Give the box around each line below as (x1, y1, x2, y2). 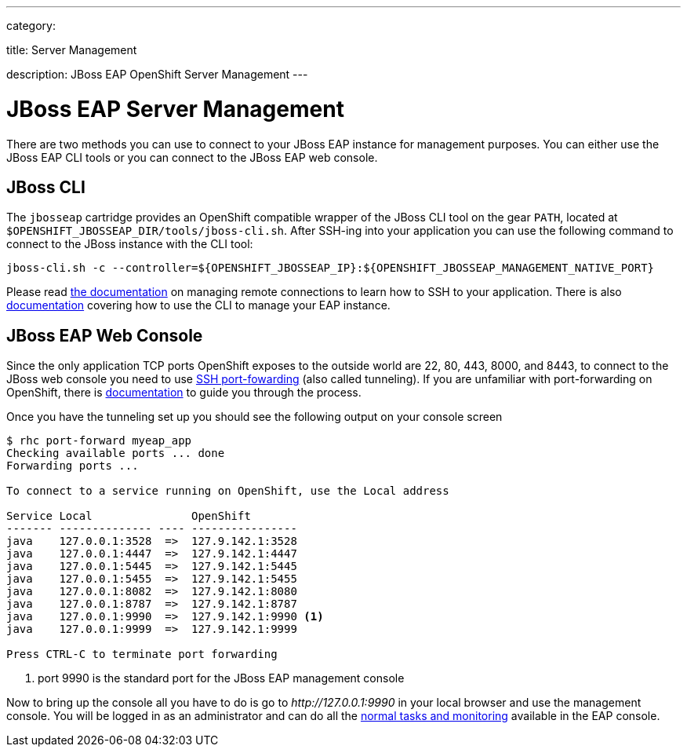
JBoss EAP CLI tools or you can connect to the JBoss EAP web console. (6, 150, 378, 164)
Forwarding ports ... (6, 459, 139, 473)
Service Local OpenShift (6, 510, 251, 523)
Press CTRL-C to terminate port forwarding (6, 648, 278, 661)
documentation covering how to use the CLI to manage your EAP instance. (6, 298, 391, 313)
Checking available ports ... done (6, 447, 225, 460)
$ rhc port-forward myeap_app (6, 434, 192, 448)
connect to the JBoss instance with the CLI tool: (6, 237, 253, 251)
